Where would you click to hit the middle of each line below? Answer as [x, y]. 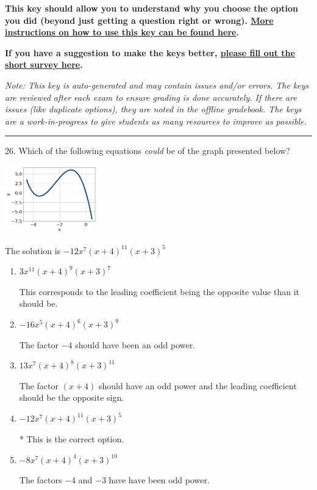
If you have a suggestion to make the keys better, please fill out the [150, 52]
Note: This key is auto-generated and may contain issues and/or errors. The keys [157, 85]
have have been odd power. [159, 480]
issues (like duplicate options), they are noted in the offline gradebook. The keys [153, 109]
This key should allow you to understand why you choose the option [152, 8]
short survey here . [44, 64]
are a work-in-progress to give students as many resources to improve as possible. [156, 121]
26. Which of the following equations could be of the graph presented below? [148, 151]
